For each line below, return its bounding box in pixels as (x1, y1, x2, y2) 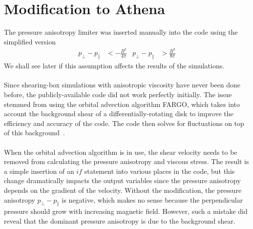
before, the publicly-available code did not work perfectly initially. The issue (4, 89, 232, 99)
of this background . (4, 127, 65, 138)
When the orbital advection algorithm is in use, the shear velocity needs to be (4, 146, 237, 157)
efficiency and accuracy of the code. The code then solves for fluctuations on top (4, 118, 244, 128)
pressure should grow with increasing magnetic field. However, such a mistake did (4, 206, 248, 216)
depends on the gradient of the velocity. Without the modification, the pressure (4, 185, 242, 195)
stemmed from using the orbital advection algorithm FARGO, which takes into (4, 99, 240, 109)
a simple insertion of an (4, 166, 74, 176)
